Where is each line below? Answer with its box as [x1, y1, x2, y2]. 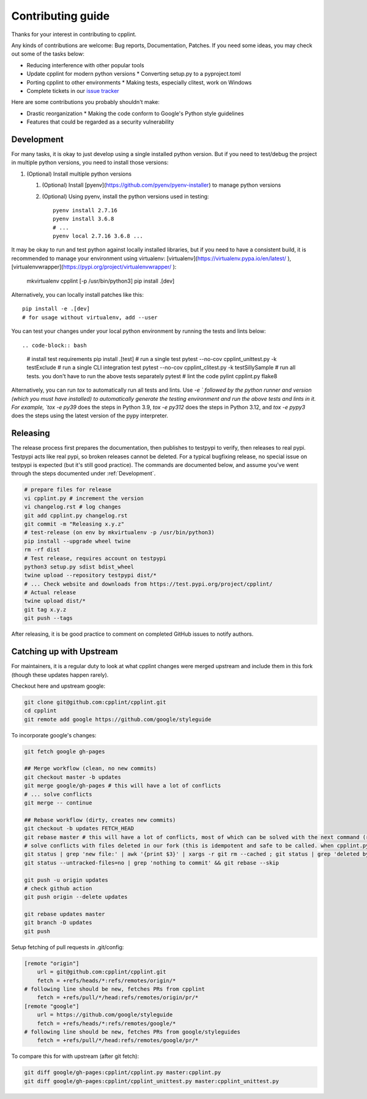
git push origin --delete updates [24, 893, 128, 901]
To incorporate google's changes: [11, 731, 97, 739]
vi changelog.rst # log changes [24, 504, 122, 510]
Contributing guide [11, 9, 110, 23]
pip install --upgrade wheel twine [24, 537, 131, 545]
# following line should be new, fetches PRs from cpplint [24, 986, 205, 993]
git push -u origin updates [24, 876, 108, 884]
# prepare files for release [24, 486, 112, 493]
